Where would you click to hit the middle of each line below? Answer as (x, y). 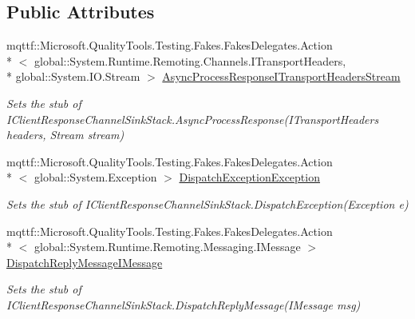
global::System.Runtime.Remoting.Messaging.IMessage (167, 247)
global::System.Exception (95, 177)
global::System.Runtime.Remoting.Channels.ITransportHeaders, (190, 60)
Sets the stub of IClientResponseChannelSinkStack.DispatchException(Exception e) (207, 203)
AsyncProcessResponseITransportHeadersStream (281, 76)
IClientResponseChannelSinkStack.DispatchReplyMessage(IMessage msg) (184, 304)
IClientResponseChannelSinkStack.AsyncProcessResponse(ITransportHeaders (193, 119)
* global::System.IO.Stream (73, 76)
